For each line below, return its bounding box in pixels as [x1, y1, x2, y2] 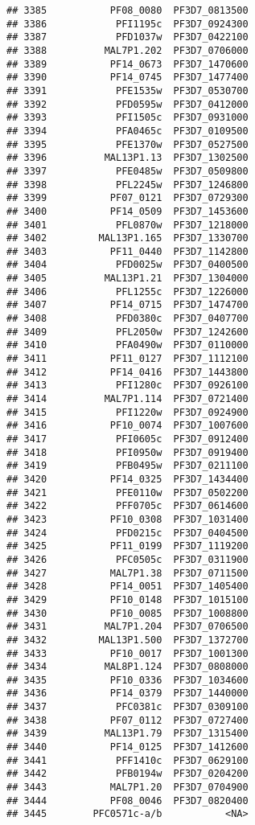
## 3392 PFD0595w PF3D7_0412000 [6, 98, 249, 110]
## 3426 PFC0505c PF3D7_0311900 [6, 553, 249, 565]
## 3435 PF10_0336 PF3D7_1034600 [6, 674, 249, 686]
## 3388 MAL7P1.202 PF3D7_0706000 [6, 44, 249, 56]
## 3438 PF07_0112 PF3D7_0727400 [6, 714, 249, 726]
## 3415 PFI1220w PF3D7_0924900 [6, 406, 249, 418]
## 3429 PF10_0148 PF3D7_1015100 [6, 593, 249, 605]
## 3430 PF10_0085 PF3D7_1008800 [6, 607, 249, 619]
